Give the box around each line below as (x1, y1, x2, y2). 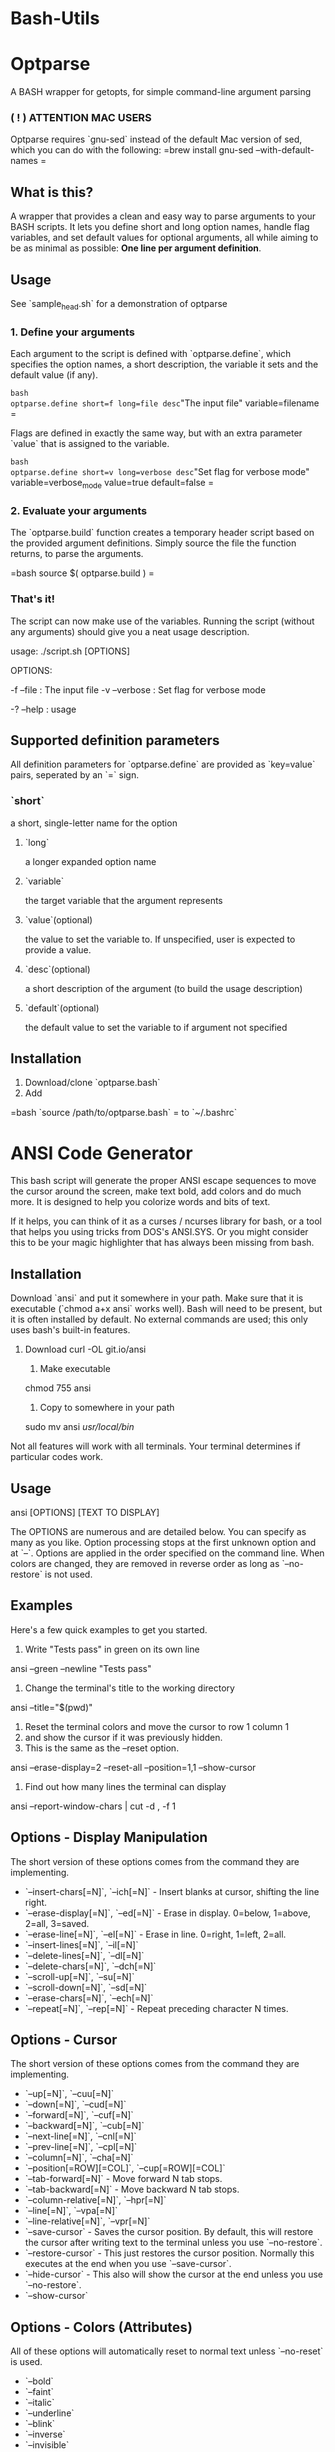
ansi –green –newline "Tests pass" (10, 1662, 152, 1674)
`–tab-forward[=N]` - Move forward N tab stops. (24, 2173, 223, 2185)
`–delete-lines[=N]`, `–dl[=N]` (24, 1949, 145, 1961)
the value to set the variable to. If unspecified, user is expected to (24, 933, 296, 945)
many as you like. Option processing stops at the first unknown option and (10, 1537, 317, 1549)
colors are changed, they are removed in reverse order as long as (10, 1558, 280, 1570)
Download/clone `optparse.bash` (24, 1077, 161, 1089)
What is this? (10, 183, 94, 201)
